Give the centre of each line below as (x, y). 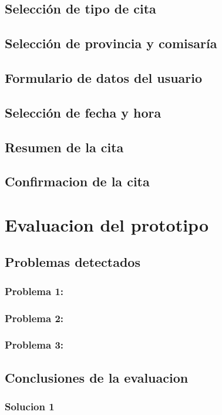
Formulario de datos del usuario (104, 77)
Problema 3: (34, 345)
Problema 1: (34, 291)
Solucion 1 (30, 406)
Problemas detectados (73, 262)
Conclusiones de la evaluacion (97, 377)
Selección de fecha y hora (83, 112)
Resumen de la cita (64, 147)
